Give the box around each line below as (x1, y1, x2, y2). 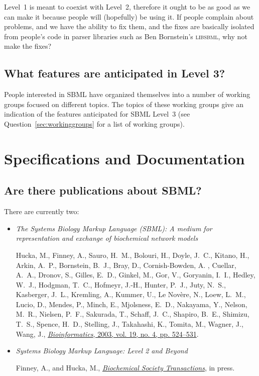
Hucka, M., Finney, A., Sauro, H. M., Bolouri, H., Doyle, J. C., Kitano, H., (16, 249, 249, 260)
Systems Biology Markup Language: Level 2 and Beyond (16, 345, 188, 356)
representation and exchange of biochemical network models (16, 233, 198, 243)
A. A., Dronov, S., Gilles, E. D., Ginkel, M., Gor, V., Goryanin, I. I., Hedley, (16, 269, 255, 280)
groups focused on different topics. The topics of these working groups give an (4, 99, 243, 109)
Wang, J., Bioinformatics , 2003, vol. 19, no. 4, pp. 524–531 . (16, 328, 199, 339)
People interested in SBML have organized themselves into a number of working (4, 89, 250, 100)
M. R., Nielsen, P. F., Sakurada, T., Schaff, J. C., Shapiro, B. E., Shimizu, (16, 309, 249, 319)
